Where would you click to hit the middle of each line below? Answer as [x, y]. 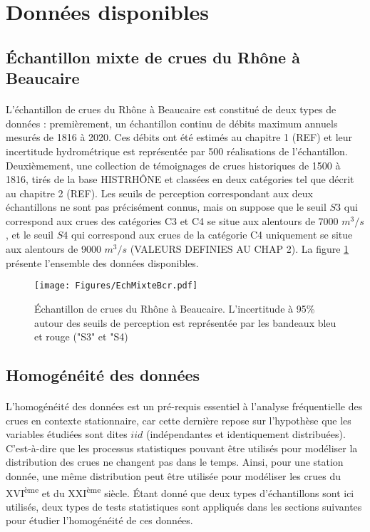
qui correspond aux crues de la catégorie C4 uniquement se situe [212, 235]
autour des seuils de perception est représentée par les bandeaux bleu [185, 322]
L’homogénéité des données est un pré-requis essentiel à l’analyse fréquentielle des [184, 406]
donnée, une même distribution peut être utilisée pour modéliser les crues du [173, 476]
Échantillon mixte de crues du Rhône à [153, 57]
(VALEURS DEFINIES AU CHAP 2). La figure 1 [240, 249]
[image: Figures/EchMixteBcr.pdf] [116, 286]
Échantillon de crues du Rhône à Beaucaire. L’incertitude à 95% [175, 308]
